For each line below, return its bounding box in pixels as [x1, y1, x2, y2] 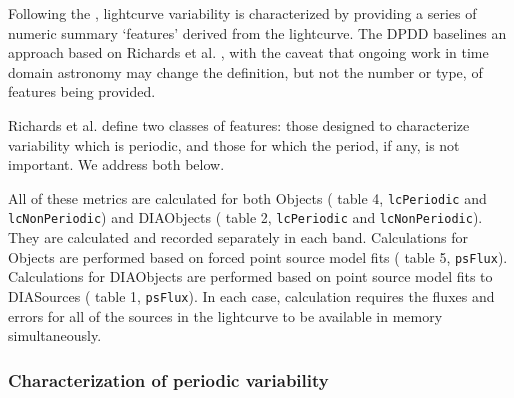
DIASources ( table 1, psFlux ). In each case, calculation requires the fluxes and [8, 285, 495, 306]
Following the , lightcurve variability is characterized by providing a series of [8, 3, 477, 23]
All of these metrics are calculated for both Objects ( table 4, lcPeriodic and [8, 187, 487, 208]
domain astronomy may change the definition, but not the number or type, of [8, 61, 483, 82]
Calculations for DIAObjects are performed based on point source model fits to [8, 266, 493, 287]
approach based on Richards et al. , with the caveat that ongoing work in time [8, 42, 489, 63]
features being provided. [8, 81, 156, 102]
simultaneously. [8, 325, 102, 346]
